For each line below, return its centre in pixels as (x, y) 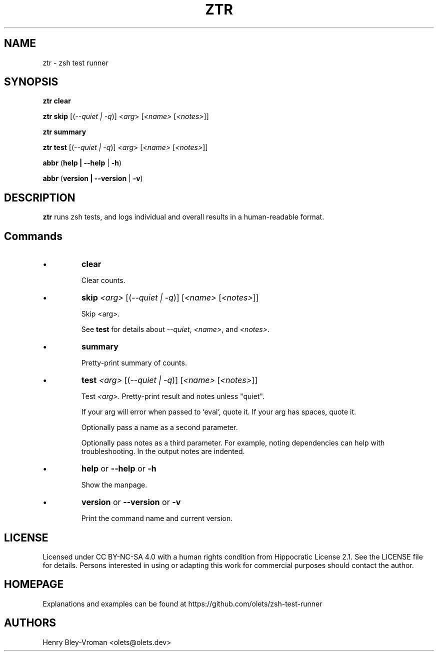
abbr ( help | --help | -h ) (82, 163)
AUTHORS (30, 623)
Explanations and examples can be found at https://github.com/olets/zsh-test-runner (182, 603)
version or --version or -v (131, 502)
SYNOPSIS (31, 82)
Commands (33, 236)
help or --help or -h (119, 469)
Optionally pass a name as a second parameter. (159, 427)
